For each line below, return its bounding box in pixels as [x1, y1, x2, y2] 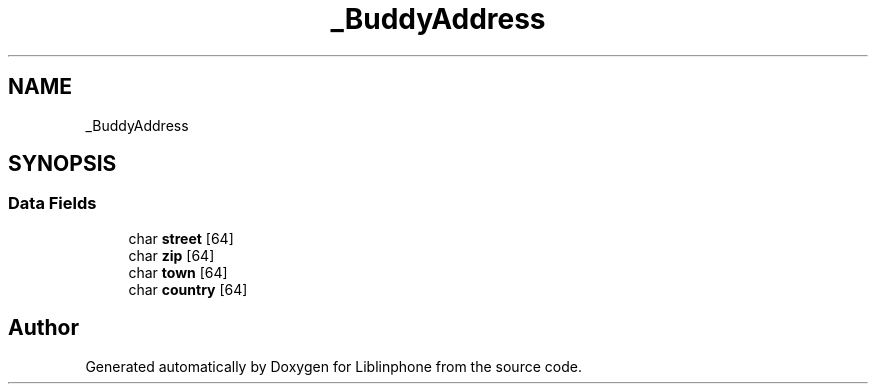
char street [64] [128, 229, 234, 247]
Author [8, 315, 79, 341]
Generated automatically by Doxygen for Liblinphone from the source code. [85, 357, 582, 375]
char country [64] [128, 280, 248, 298]
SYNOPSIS [8, 151, 117, 177]
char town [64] [128, 263, 228, 281]
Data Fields [8, 193, 97, 214]
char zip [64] [128, 246, 215, 264]
